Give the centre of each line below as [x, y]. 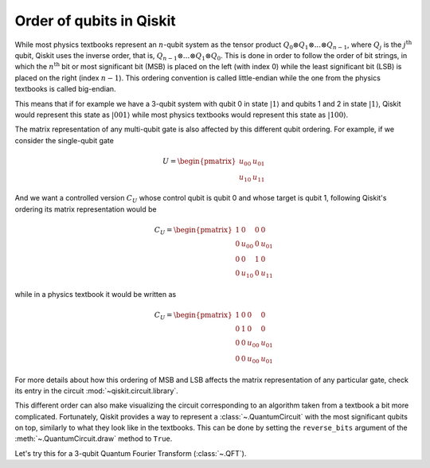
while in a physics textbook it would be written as [96, 294]
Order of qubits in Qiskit [96, 21]
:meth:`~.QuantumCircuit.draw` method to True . [94, 439]
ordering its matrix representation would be [86, 209]
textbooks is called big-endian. [65, 89]
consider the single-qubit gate [64, 140]
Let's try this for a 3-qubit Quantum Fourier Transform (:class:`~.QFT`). [131, 453]
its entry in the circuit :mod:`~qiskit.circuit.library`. [96, 391]
